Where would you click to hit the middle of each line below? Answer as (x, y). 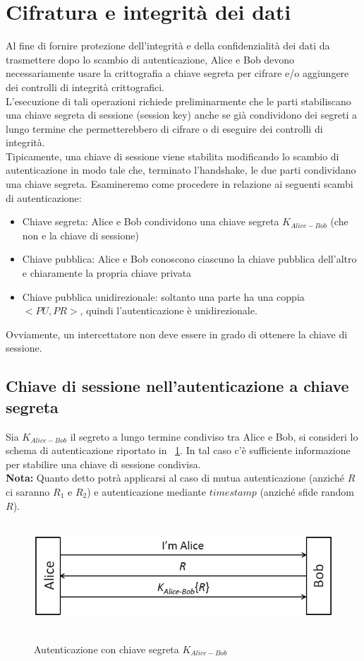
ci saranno (28, 491)
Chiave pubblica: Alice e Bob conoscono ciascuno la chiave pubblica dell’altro (189, 259)
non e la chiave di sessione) (80, 235)
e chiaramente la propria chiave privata (107, 273)
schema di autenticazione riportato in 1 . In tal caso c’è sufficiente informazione (178, 450)
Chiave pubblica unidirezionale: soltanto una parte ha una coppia (163, 296)
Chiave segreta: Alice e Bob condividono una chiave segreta (151, 221)
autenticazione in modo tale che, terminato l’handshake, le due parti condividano (181, 170)
